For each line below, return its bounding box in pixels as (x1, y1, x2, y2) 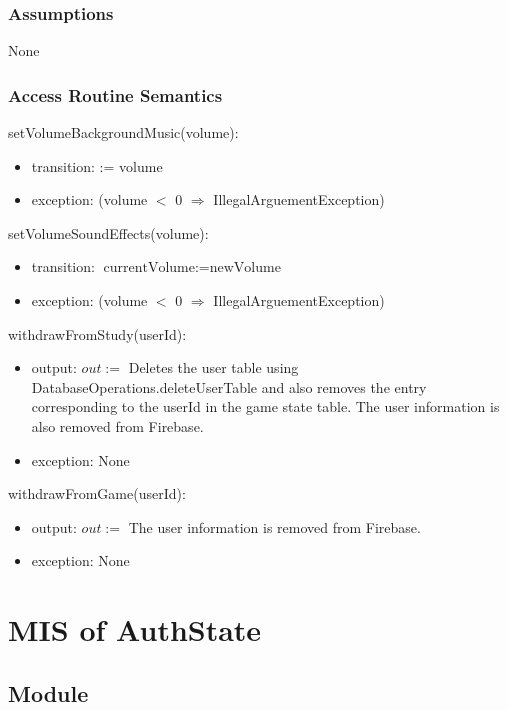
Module (8, 677, 89, 708)
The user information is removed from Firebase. (128, 516, 421, 537)
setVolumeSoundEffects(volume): (8, 222, 209, 243)
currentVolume (103, 261, 195, 276)
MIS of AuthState (8, 609, 262, 650)
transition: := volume (31, 155, 163, 176)
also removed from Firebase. (31, 415, 204, 436)
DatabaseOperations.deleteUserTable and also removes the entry (31, 376, 427, 397)
